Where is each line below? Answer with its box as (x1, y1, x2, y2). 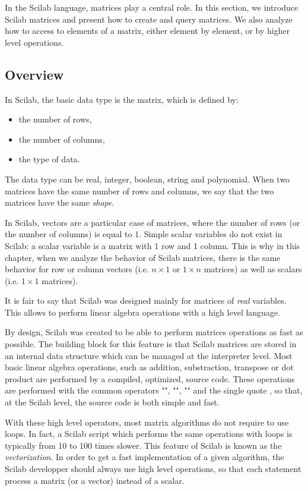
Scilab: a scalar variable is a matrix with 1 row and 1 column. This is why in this (5, 239, 300, 251)
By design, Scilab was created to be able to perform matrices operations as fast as (5, 326, 303, 338)
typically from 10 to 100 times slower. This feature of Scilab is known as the (5, 439, 282, 451)
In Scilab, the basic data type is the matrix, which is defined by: (5, 93, 239, 105)
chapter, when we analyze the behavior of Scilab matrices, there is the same (5, 251, 281, 263)
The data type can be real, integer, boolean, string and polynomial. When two (5, 172, 290, 185)
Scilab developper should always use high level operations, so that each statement (5, 462, 301, 475)
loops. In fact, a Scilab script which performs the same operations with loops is (5, 427, 293, 440)
